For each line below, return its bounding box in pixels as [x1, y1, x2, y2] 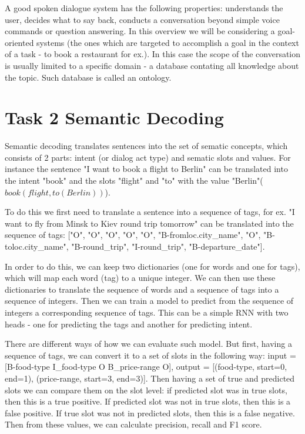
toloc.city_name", [5, 240, 69, 253]
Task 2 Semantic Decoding [5, 105, 224, 130]
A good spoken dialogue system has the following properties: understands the [5, 2, 283, 14]
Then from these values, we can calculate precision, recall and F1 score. [5, 418, 262, 430]
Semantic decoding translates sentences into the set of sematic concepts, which [5, 140, 288, 152]
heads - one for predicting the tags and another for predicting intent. [5, 317, 253, 330]
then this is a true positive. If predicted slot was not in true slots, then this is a [5, 395, 291, 408]
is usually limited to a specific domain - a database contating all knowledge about [5, 59, 299, 71]
